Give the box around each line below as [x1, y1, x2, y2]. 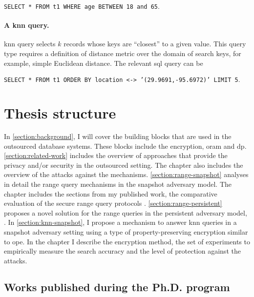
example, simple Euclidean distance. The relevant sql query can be [4, 58, 203, 68]
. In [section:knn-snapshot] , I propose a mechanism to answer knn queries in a [4, 217, 237, 227]
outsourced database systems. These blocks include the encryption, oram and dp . [4, 140, 247, 151]
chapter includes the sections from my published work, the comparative [4, 188, 217, 198]
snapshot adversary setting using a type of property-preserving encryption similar [4, 226, 248, 237]
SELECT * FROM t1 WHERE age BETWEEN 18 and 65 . [4, 1, 160, 11]
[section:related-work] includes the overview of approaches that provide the [4, 150, 228, 160]
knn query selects [4, 39, 56, 49]
